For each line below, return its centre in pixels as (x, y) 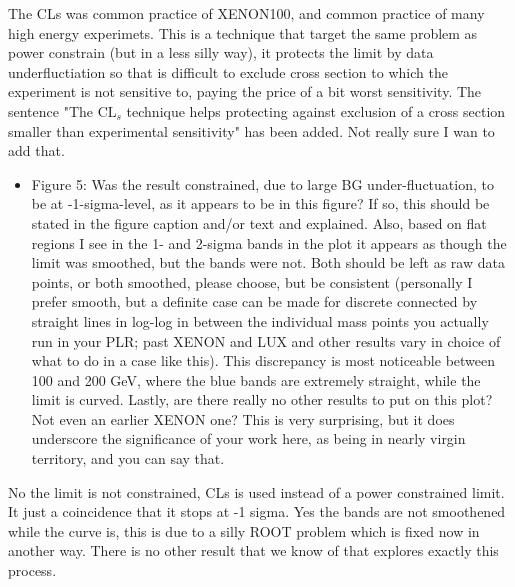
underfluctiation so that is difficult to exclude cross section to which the (228, 71)
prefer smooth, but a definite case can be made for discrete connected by (254, 301)
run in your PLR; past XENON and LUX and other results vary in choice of (266, 340)
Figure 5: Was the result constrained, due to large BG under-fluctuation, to (262, 183)
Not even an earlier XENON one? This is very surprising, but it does (243, 418)
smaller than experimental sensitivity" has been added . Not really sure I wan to (251, 130)
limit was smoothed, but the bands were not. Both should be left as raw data (268, 262)
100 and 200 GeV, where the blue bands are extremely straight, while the (256, 379)
